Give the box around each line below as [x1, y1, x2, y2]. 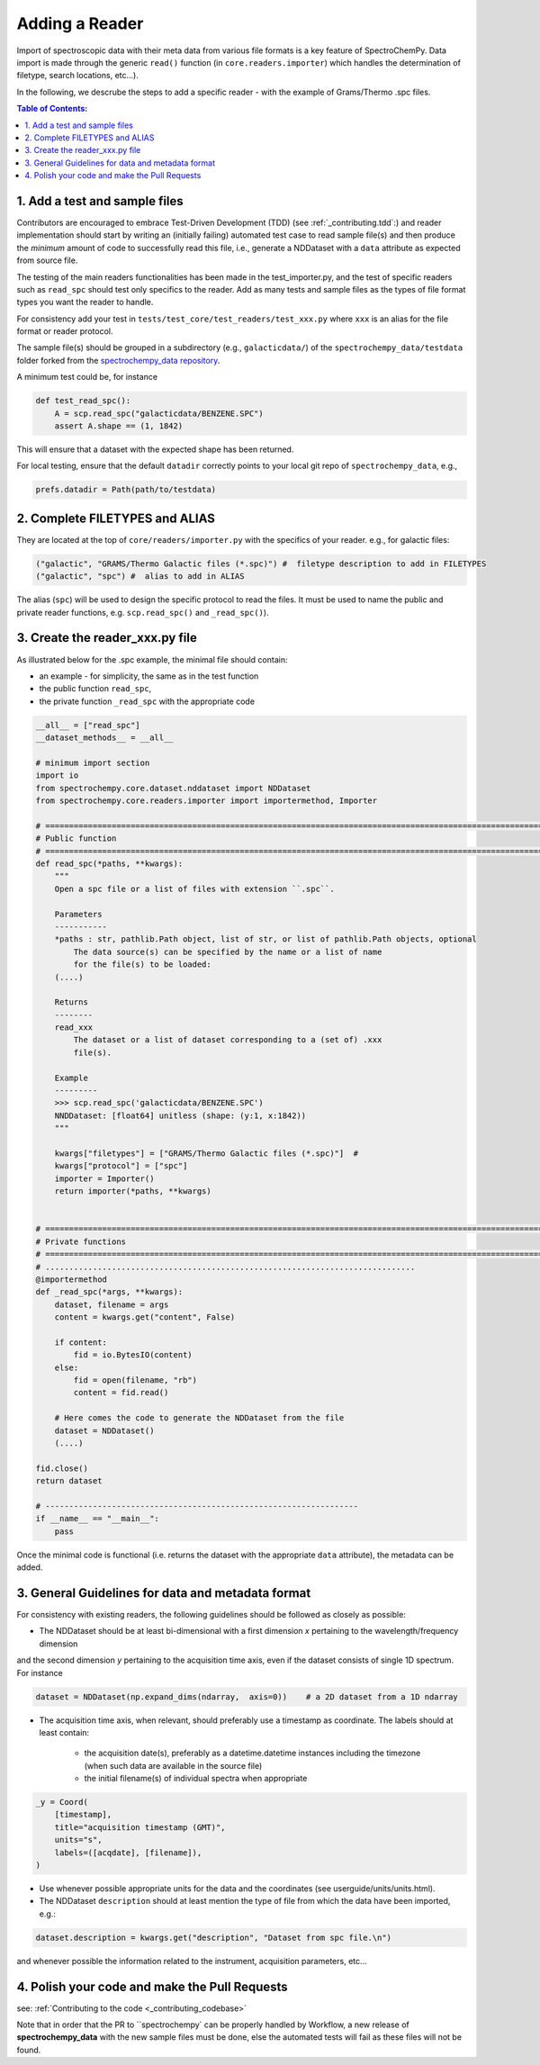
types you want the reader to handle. [16, 297, 154, 308]
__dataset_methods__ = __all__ [35, 733, 175, 743]
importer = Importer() [54, 1173, 155, 1184]
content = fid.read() [73, 1387, 169, 1398]
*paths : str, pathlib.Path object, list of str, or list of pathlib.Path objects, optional [54, 934, 477, 944]
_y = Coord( [35, 1797, 89, 1808]
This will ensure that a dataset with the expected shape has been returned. [16, 444, 294, 455]
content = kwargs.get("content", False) [54, 1312, 236, 1322]
